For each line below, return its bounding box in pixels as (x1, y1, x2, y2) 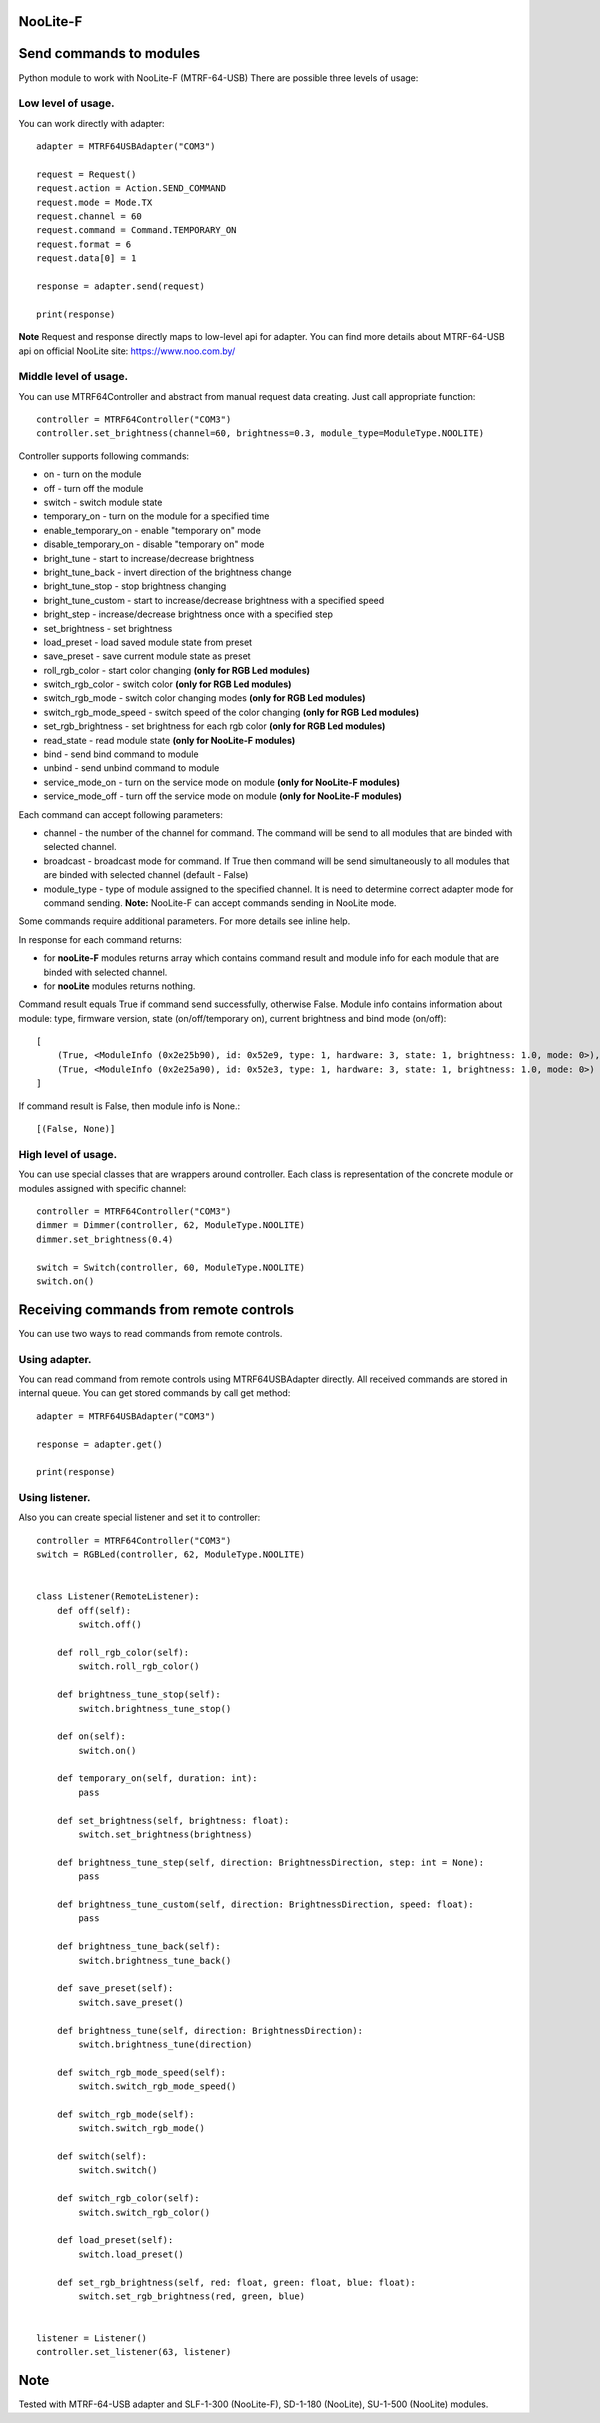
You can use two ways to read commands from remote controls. (18, 1327, 283, 1339)
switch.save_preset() (78, 1996, 185, 2008)
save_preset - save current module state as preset (43, 650, 251, 662)
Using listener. (18, 1491, 91, 1505)
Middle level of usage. (18, 370, 129, 384)
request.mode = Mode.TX (36, 196, 153, 208)
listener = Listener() (36, 2333, 148, 2344)
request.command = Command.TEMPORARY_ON (36, 225, 237, 236)
